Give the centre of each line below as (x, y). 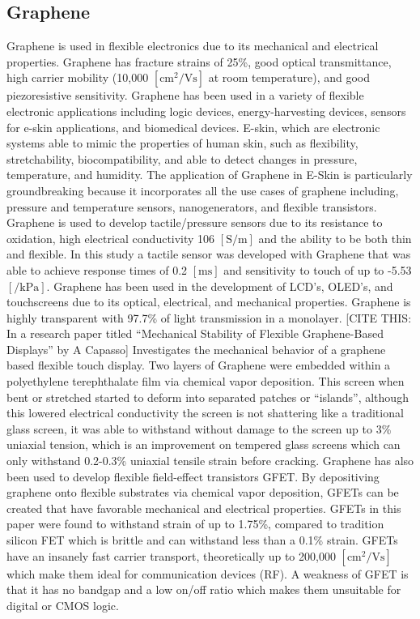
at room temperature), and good (289, 77)
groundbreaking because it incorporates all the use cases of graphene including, (203, 190)
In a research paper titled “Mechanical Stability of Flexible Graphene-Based (195, 333)
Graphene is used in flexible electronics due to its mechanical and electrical (193, 46)
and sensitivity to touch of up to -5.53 (318, 269)
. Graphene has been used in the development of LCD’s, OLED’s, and (220, 286)
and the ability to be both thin (335, 238)
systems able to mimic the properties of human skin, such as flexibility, (182, 143)
